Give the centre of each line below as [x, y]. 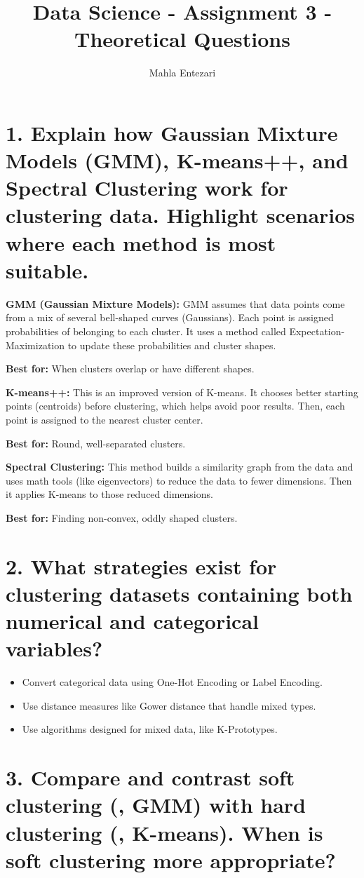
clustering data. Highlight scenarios [181, 215]
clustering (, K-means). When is [164, 832]
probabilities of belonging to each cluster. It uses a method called [146, 331]
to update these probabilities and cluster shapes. [172, 345]
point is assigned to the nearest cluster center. [105, 419]
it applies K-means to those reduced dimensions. [109, 494]
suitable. [47, 270]
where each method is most [141, 242]
